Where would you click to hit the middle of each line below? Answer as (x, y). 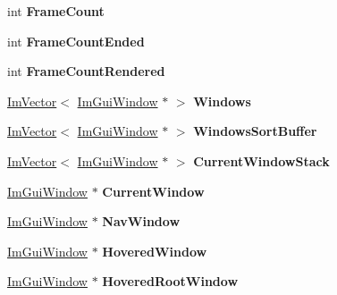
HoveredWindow (155, 251)
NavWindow (141, 221)
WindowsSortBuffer (255, 131)
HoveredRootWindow (170, 281)
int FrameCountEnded (76, 41)
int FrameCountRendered (86, 71)
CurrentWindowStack (261, 160)
